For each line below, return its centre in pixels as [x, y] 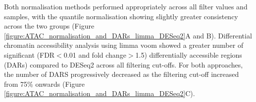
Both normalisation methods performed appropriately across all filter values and [126, 6]
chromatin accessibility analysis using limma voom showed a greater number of [124, 45]
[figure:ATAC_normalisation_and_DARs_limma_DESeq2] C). [100, 93]
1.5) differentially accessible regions [189, 54]
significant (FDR [29, 54]
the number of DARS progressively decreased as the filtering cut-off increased [122, 74]
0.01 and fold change [95, 54]
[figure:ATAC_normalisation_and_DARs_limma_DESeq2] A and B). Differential [128, 35]
